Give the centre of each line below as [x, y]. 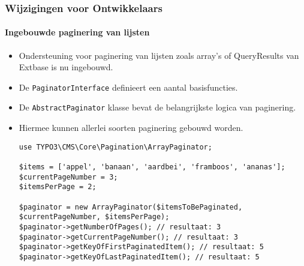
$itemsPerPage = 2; [58, 187]
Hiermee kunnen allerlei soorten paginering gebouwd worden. [131, 128]
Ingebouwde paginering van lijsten [77, 32]
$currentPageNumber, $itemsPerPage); [94, 217]
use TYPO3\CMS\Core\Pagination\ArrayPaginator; [115, 147]
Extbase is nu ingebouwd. [66, 67]
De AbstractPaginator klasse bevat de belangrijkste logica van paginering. [157, 107]
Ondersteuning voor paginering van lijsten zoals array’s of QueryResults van [159, 55]
